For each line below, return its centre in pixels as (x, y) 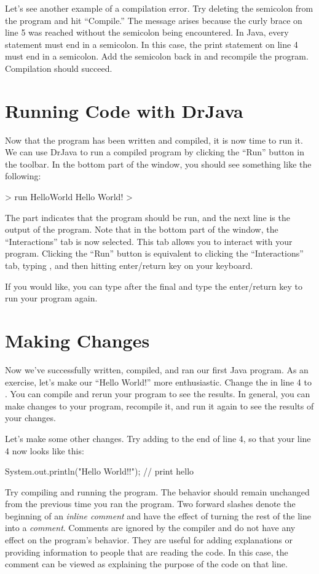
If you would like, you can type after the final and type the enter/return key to (154, 286)
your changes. (30, 418)
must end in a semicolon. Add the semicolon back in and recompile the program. (157, 56)
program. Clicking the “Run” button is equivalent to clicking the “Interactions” (154, 253)
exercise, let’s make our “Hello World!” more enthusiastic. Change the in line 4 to (158, 382)
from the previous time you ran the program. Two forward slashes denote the (150, 504)
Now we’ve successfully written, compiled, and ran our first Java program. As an (157, 369)
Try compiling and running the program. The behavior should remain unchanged (157, 491)
